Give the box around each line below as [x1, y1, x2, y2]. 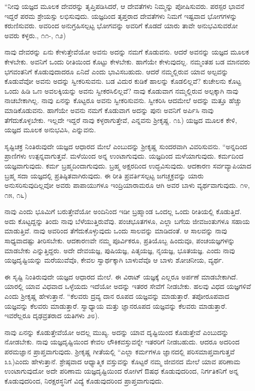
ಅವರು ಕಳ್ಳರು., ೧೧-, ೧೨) [4, 30, 66, 40]
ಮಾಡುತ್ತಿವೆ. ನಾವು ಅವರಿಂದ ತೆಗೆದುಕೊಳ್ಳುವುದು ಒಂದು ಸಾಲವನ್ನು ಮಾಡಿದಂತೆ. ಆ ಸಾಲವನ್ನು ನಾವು [4, 225, 227, 236]
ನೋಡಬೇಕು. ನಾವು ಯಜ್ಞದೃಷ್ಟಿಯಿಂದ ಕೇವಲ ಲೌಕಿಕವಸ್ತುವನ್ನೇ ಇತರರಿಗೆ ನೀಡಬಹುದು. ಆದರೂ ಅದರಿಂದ [4, 336, 240, 347]
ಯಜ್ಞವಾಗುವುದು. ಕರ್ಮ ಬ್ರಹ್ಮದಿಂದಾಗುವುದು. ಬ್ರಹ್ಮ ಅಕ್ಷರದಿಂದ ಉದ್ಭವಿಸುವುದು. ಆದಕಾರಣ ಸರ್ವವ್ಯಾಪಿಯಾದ [4, 160, 252, 170]
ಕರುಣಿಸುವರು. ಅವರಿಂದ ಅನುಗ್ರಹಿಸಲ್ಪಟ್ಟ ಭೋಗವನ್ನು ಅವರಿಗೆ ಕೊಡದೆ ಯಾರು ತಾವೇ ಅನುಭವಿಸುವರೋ [4, 20, 238, 31]
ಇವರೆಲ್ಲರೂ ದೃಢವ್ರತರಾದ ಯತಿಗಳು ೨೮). [4, 310, 100, 321]
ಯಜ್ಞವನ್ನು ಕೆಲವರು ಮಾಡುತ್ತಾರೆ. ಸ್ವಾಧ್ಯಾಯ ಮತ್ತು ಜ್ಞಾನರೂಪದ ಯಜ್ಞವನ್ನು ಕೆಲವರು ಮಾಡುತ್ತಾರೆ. [4, 300, 227, 311]
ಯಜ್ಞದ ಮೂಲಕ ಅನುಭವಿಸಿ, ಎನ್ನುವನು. [4, 124, 96, 135]
